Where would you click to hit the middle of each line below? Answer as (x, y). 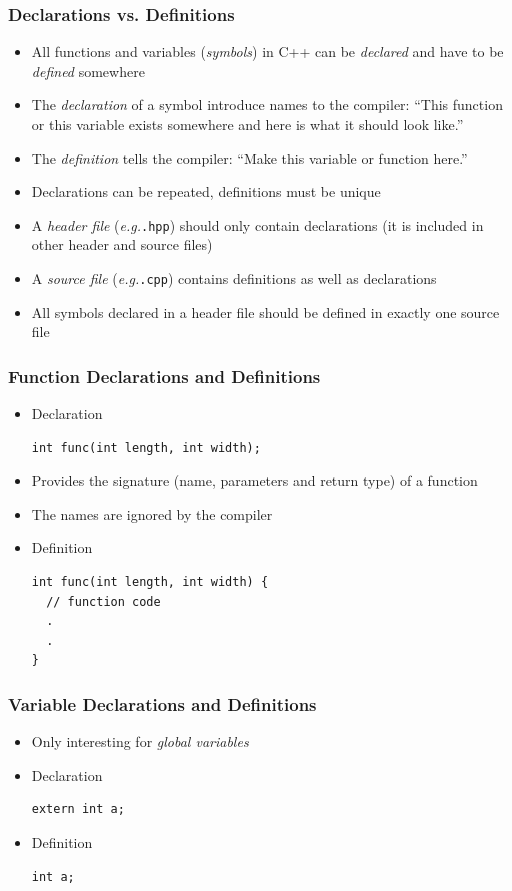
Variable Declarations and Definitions (162, 703)
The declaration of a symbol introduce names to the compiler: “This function (267, 104)
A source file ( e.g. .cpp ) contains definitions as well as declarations (234, 278)
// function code (103, 601)
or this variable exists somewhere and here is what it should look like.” (247, 124)
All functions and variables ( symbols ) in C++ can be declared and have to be (267, 51)
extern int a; (78, 809)
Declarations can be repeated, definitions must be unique (206, 191)
